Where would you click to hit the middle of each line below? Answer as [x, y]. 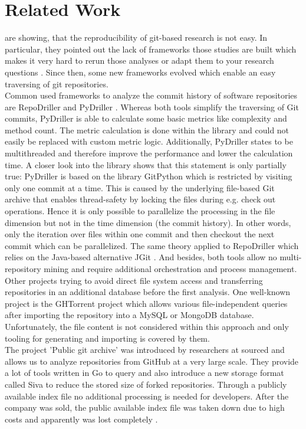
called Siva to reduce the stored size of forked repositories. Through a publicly [146, 384]
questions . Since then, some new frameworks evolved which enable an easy [140, 72]
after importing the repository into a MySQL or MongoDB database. [129, 315]
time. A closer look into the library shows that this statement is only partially [146, 164]
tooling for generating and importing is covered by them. [107, 338]
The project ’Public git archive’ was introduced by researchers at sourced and [145, 350]
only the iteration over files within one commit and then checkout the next [140, 234]
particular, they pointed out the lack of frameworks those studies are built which [151, 49]
